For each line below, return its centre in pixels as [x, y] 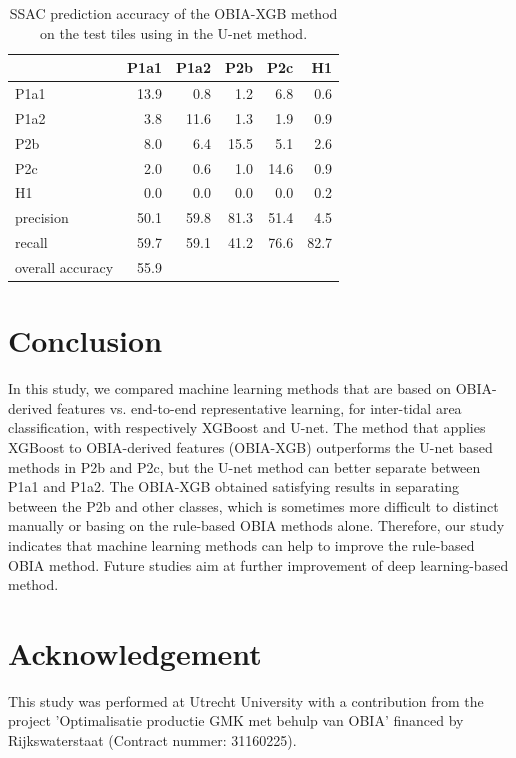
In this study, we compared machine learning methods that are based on [229, 388]
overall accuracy [64, 266]
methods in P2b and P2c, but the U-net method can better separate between [244, 466]
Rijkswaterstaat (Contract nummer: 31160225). [152, 740]
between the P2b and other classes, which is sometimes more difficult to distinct [253, 505]
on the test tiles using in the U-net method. [174, 32]
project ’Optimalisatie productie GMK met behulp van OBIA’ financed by [236, 720]
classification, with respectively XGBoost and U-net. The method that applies [247, 427]
